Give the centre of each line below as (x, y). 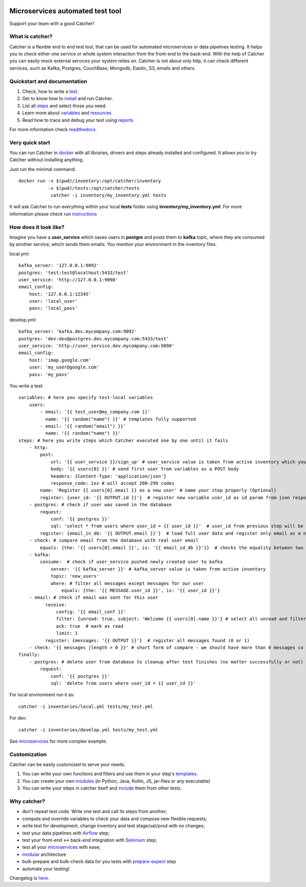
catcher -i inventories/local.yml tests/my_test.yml (86, 706)
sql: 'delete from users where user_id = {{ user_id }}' (123, 683)
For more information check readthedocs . (53, 129)
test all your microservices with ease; (61, 847)
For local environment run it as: (42, 695)
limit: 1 (67, 633)
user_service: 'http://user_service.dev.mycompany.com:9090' (96, 346)
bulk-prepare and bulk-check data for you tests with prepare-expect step (99, 861)
